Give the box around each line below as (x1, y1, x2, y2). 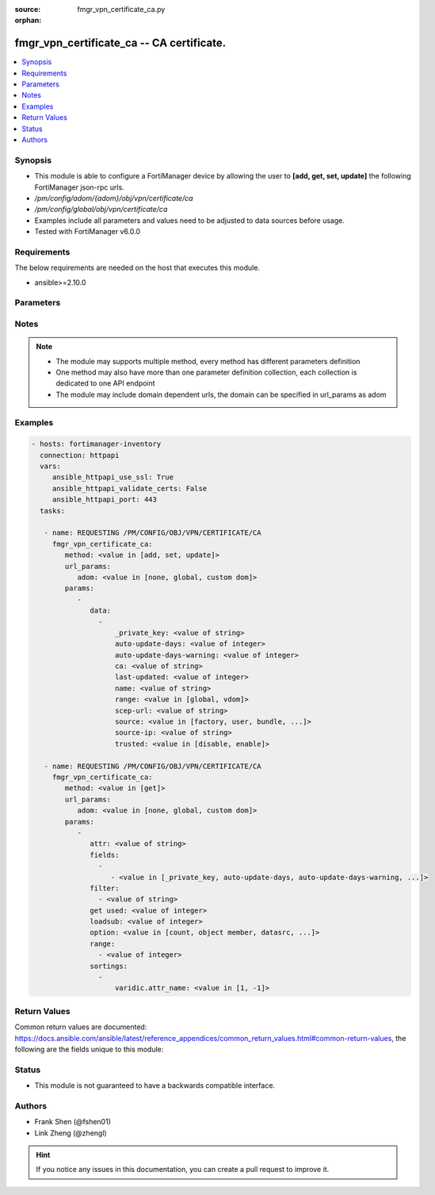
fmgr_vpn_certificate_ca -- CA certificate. (14, 37, 226, 50)
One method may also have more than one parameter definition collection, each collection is (55, 367, 357, 377)
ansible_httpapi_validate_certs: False (52, 484, 208, 493)
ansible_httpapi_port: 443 (52, 495, 158, 504)
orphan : (14, 16, 42, 25)
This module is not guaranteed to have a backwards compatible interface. (34, 1081, 276, 1090)
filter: (90, 883, 120, 893)
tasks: (40, 506, 66, 515)
